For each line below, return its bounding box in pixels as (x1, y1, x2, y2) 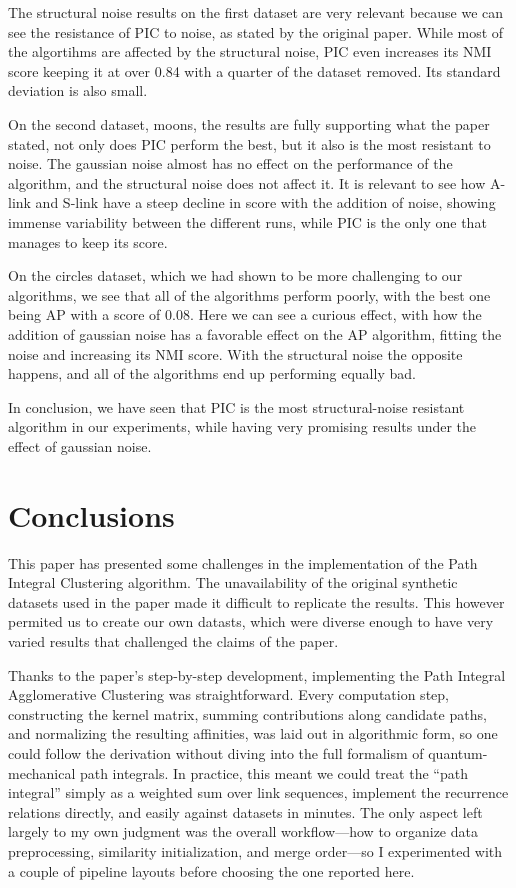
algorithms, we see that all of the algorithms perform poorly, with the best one (8, 284, 491, 305)
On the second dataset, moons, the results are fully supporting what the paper (8, 113, 490, 134)
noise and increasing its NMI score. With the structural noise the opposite (8, 343, 463, 364)
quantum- (428, 742, 488, 763)
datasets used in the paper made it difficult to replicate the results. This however (8, 591, 505, 612)
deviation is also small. (8, 80, 148, 101)
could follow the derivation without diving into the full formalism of (8, 742, 424, 763)
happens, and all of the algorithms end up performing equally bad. (8, 363, 416, 384)
